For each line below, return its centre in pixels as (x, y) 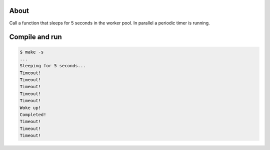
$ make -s (32, 52)
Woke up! (30, 108)
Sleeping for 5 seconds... (53, 66)
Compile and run (35, 37)
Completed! (33, 115)
